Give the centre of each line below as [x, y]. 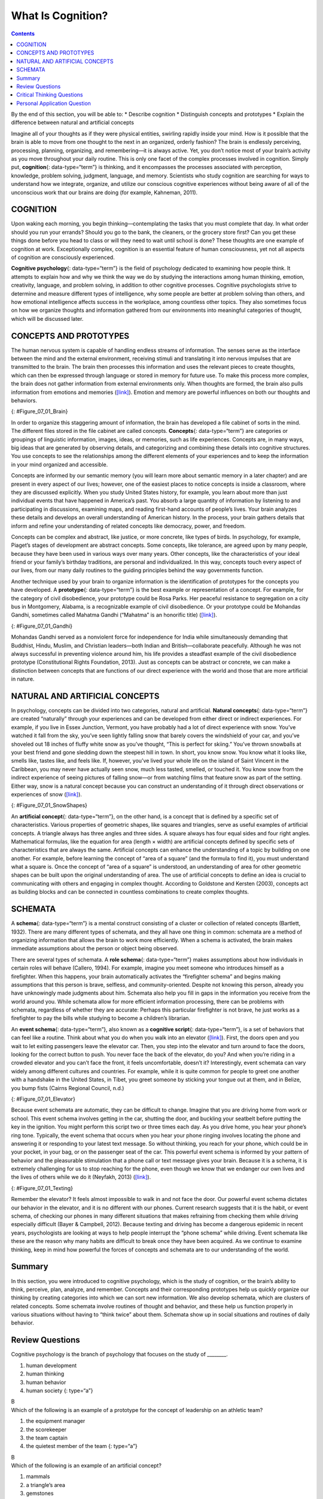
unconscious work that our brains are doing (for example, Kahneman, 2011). [104, 192]
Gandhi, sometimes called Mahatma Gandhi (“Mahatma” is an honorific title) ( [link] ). [114, 615]
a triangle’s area [46, 1485]
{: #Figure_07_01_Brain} [39, 411]
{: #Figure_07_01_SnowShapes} [49, 805]
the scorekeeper [46, 1429]
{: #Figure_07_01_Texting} [42, 1188]
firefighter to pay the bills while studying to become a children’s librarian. [101, 1018]
